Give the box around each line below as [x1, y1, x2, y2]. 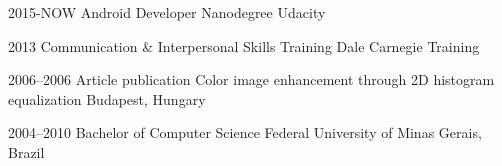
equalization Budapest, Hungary [8, 88, 206, 109]
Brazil [8, 141, 45, 162]
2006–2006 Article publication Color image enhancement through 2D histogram [8, 69, 495, 90]
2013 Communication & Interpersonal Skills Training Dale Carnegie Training [8, 35, 480, 56]
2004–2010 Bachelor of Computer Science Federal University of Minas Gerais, [8, 122, 482, 143]
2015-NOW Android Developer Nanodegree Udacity [8, 2, 326, 22]
